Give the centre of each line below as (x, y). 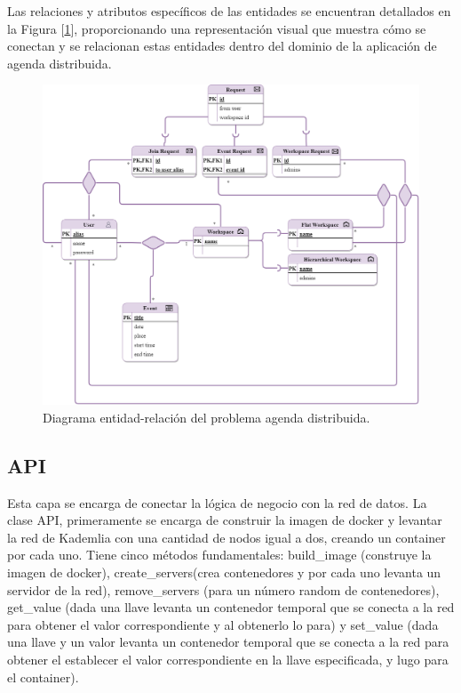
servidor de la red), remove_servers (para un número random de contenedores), (223, 589)
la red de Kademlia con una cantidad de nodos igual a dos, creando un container (227, 537)
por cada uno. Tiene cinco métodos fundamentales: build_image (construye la (219, 555)
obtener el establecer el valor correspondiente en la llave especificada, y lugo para (228, 659)
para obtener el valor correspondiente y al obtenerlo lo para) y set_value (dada (223, 624)
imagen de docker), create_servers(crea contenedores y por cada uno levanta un (224, 572)
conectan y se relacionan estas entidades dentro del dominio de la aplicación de (222, 46)
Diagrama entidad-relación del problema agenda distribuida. (207, 417)
